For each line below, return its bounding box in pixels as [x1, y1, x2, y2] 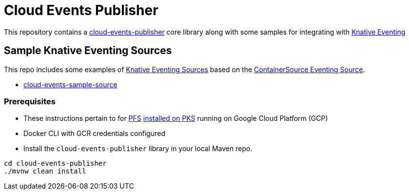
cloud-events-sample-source [23, 80, 117, 89]
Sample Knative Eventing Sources [4, 44, 172, 57]
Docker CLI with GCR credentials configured [23, 129, 165, 138]
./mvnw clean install [4, 167, 86, 175]
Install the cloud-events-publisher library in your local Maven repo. [23, 144, 253, 153]
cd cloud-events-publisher [4, 159, 107, 168]
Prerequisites [4, 96, 56, 106]
